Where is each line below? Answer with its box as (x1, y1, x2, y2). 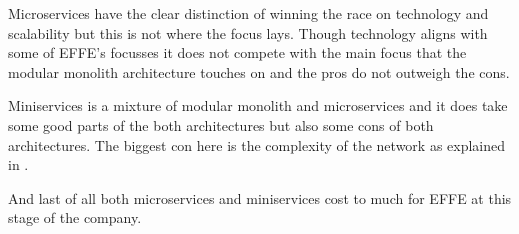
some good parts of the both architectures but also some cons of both (8, 114, 434, 135)
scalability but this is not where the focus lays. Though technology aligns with (8, 22, 488, 43)
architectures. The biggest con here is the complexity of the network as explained (8, 134, 506, 155)
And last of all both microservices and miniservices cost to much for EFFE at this (8, 187, 512, 208)
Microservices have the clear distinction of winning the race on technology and (8, 3, 489, 23)
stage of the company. (8, 207, 142, 228)
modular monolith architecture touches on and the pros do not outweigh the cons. (8, 61, 510, 82)
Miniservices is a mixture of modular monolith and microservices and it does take (8, 95, 508, 116)
